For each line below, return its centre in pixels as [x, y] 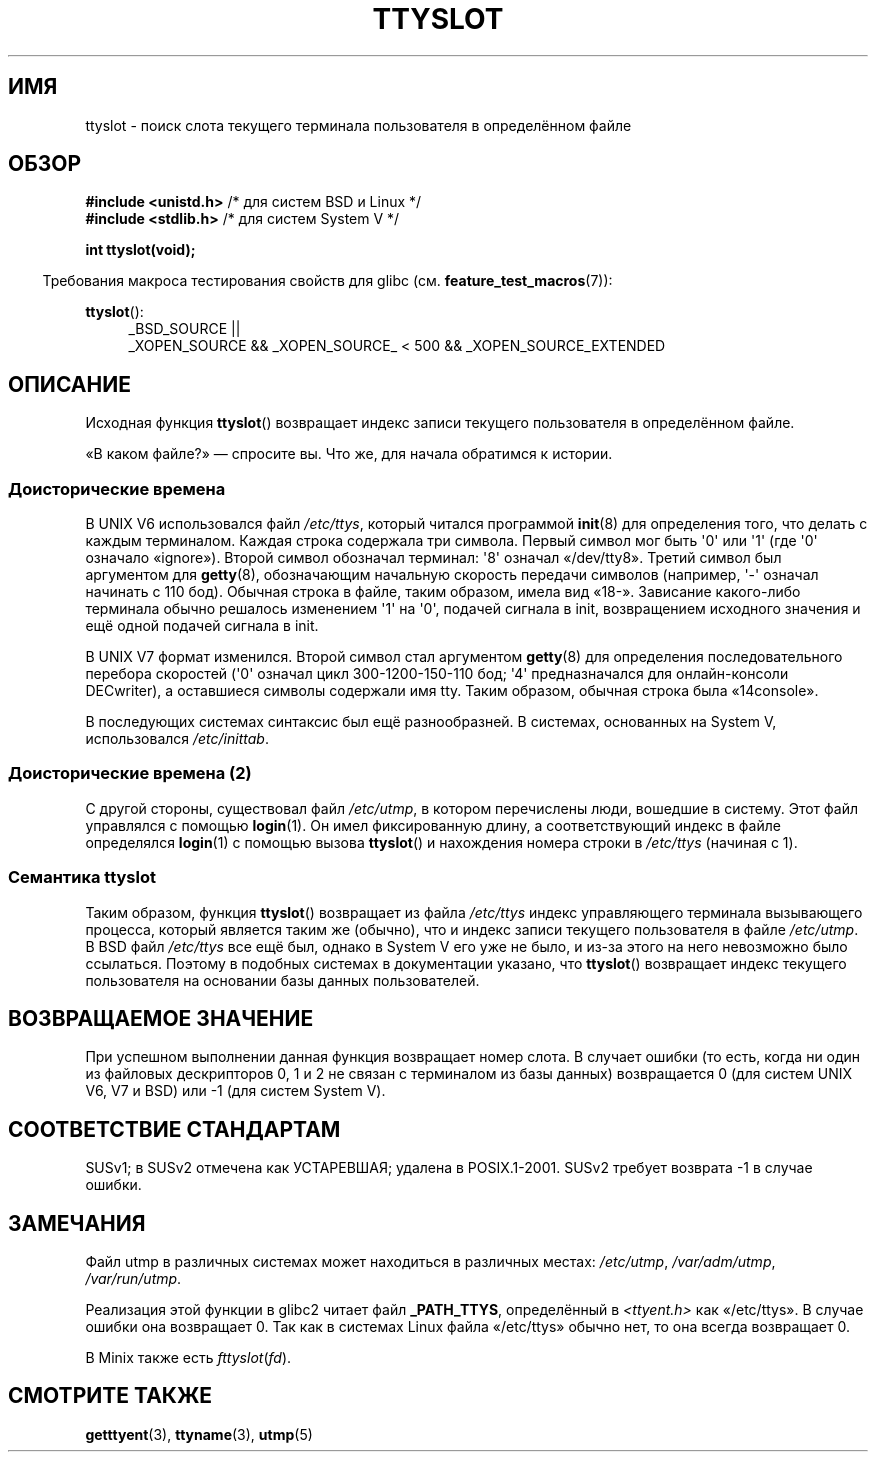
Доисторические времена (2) [130, 773]
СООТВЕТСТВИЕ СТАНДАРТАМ [174, 1129]
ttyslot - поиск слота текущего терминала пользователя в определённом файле [358, 125]
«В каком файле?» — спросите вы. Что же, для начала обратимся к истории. [349, 454]
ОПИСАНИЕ [69, 384]
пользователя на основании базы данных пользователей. [282, 980]
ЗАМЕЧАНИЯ [77, 1223]
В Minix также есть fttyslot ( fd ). [188, 1358]
